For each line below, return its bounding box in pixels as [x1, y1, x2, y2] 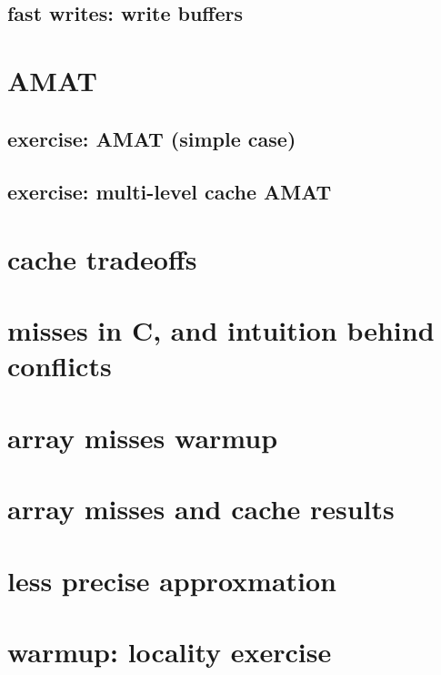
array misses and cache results [7, 490, 395, 527]
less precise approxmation [7, 561, 337, 598]
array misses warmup [7, 418, 278, 455]
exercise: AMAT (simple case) [7, 124, 296, 152]
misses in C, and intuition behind [7, 312, 435, 349]
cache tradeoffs [7, 240, 197, 277]
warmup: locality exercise [7, 632, 332, 670]
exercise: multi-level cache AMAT [7, 178, 332, 206]
